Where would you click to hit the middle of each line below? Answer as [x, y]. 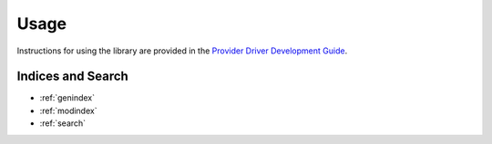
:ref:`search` [63, 123]
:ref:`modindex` [68, 110]
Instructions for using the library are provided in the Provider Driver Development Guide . [182, 51]
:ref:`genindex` [67, 98]
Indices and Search [73, 77]
